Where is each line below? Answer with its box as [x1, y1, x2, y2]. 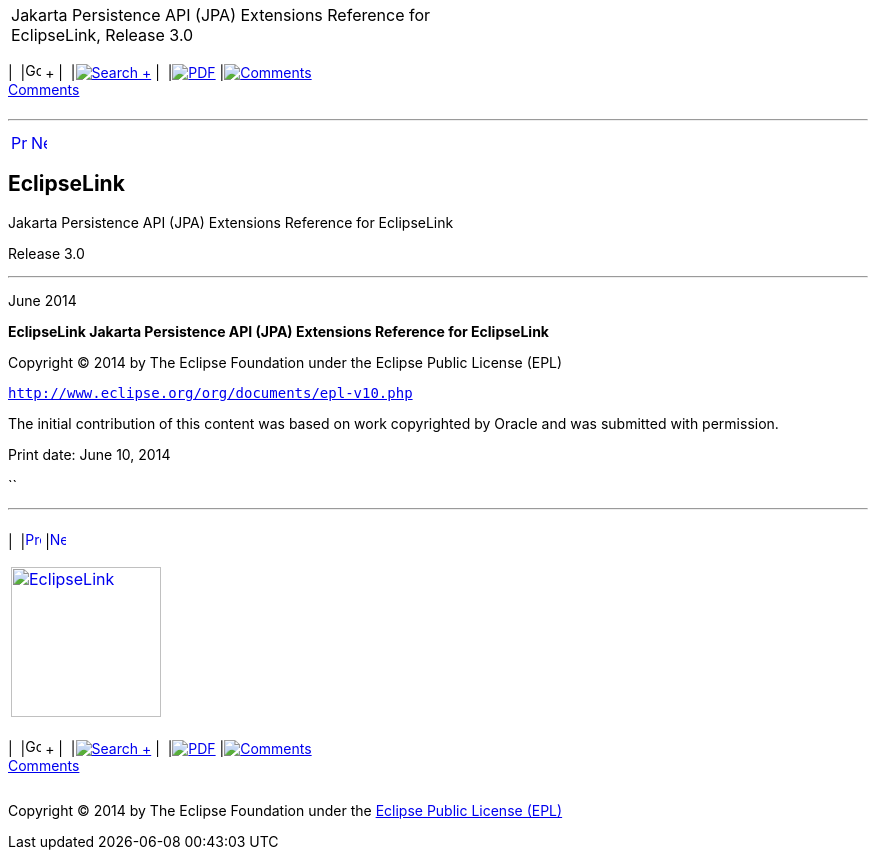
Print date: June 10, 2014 [8, 445, 171, 463]
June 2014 [8, 291, 77, 309]
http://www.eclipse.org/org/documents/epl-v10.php [8, 384, 413, 401]
